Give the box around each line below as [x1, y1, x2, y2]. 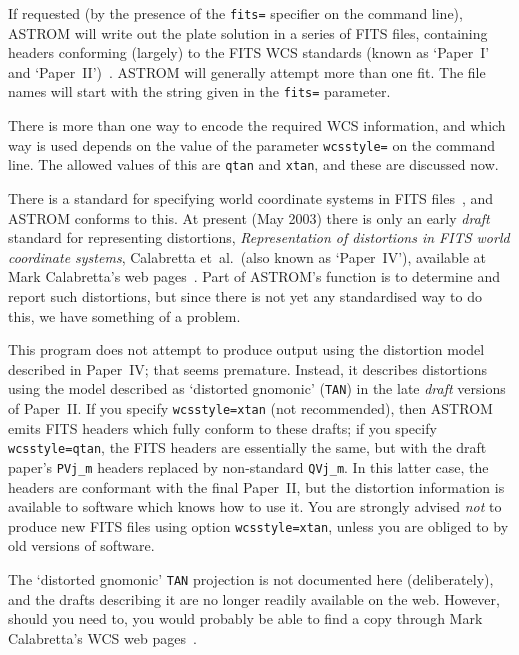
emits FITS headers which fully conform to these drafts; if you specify [8, 417, 437, 438]
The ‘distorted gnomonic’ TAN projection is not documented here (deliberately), [8, 569, 494, 589]
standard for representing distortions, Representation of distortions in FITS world [8, 227, 510, 248]
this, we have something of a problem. [8, 305, 241, 326]
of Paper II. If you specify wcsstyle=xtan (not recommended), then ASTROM [8, 398, 493, 418]
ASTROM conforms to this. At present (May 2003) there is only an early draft [8, 207, 490, 228]
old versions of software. [8, 535, 155, 556]
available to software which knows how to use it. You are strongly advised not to [8, 496, 502, 517]
